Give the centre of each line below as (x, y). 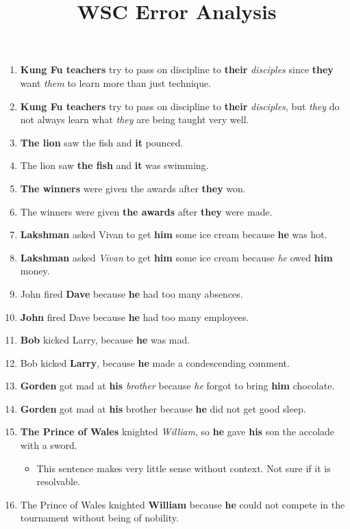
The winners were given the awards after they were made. (146, 211)
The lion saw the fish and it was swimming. (114, 165)
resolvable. (59, 481)
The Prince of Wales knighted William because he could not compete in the (183, 504)
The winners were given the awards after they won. (133, 188)
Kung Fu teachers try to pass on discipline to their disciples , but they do (180, 106)
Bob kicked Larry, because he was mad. (105, 340)
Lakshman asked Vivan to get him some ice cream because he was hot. (174, 234)
